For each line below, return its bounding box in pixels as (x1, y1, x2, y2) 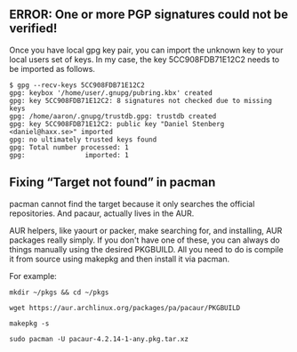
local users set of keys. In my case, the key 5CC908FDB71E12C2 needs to (9, 53, 280, 65)
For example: (9, 270, 58, 281)
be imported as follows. (9, 63, 96, 74)
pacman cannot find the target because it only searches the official (9, 198, 255, 209)
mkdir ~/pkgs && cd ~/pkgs (9, 288, 109, 297)
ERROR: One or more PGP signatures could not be (9, 7, 289, 22)
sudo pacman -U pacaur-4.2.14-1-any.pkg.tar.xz (9, 334, 189, 343)
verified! (9, 21, 58, 36)
